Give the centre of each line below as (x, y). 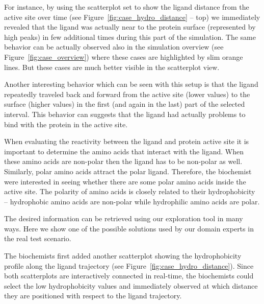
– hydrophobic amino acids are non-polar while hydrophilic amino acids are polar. (132, 201)
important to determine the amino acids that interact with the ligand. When (124, 151)
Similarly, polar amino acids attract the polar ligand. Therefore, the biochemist (128, 171)
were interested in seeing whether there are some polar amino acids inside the (125, 181)
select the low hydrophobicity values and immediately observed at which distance (131, 285)
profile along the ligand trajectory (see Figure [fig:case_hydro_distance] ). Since (129, 265)
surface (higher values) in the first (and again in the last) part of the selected (125, 104)
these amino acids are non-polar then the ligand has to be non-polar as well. (123, 161)
